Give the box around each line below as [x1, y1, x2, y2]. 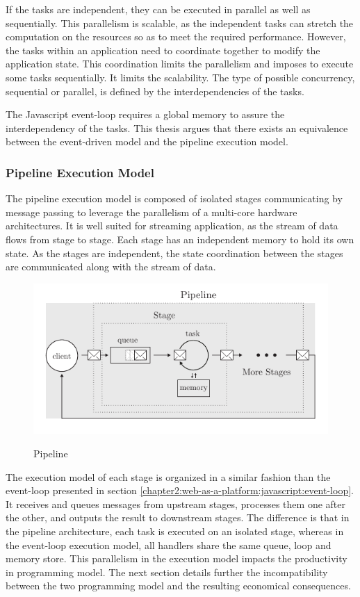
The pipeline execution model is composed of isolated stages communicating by [6, 191, 343, 206]
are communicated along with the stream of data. [6, 259, 216, 274]
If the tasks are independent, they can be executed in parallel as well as [6, 2, 311, 16]
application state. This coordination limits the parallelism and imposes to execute [6, 56, 354, 71]
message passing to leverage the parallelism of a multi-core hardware [6, 204, 297, 219]
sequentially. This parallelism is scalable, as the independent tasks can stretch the [6, 15, 354, 30]
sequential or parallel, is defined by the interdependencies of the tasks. [6, 83, 304, 98]
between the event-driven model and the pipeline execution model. [6, 134, 288, 149]
